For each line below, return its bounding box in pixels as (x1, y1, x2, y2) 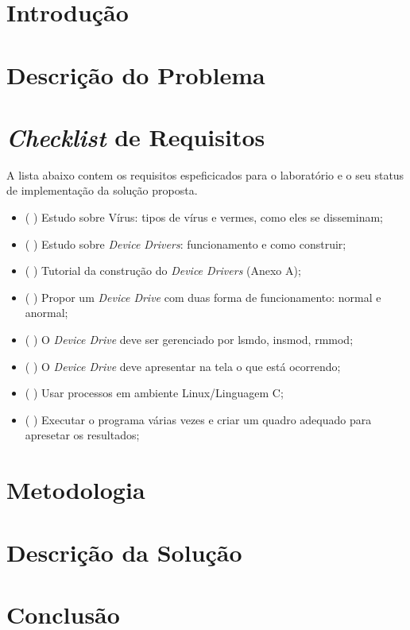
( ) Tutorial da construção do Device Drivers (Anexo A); (25, 262, 301, 279)
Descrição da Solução (6, 535, 242, 568)
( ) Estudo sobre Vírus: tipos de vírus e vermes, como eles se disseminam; (25, 209, 384, 226)
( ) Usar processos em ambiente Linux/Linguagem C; (25, 385, 284, 401)
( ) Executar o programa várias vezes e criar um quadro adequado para (25, 411, 372, 427)
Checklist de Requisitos (6, 120, 265, 153)
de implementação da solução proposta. (6, 182, 198, 199)
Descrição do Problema (6, 58, 265, 91)
